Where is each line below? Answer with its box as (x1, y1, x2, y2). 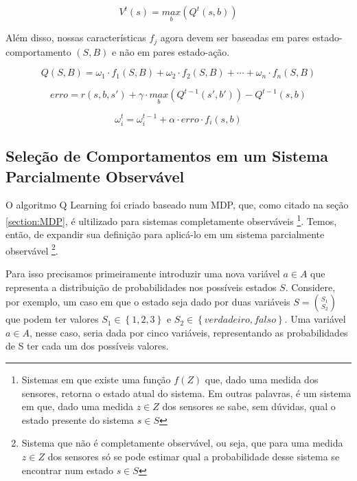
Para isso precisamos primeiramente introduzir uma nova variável (5, 266, 280, 280)
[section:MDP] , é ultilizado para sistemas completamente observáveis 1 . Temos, (5, 211, 337, 228)
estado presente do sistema (21, 412, 135, 427)
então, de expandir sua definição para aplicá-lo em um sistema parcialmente (5, 227, 325, 242)
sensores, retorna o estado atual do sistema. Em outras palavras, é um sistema (21, 385, 352, 400)
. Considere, (285, 279, 336, 294)
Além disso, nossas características (5, 30, 146, 45)
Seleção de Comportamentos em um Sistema (5, 145, 328, 167)
